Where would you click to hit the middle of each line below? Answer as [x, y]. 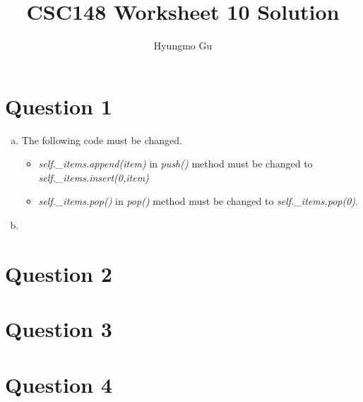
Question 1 [59, 106]
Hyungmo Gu [183, 46]
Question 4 [59, 384]
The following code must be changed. [102, 140]
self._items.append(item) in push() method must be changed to [175, 164]
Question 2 [59, 273]
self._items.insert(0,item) [94, 177]
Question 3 [59, 329]
